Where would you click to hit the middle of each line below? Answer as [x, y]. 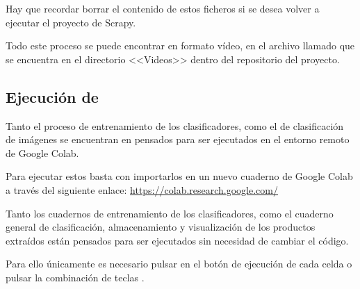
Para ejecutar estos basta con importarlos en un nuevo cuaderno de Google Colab [179, 176]
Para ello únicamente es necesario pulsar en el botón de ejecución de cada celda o [179, 264]
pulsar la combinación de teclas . [75, 277]
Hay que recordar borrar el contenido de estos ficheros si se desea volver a [163, 8]
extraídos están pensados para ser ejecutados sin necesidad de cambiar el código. [177, 240]
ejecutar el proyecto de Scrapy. [71, 22]
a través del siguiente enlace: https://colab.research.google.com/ [142, 189]
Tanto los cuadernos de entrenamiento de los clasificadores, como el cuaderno [170, 213]
